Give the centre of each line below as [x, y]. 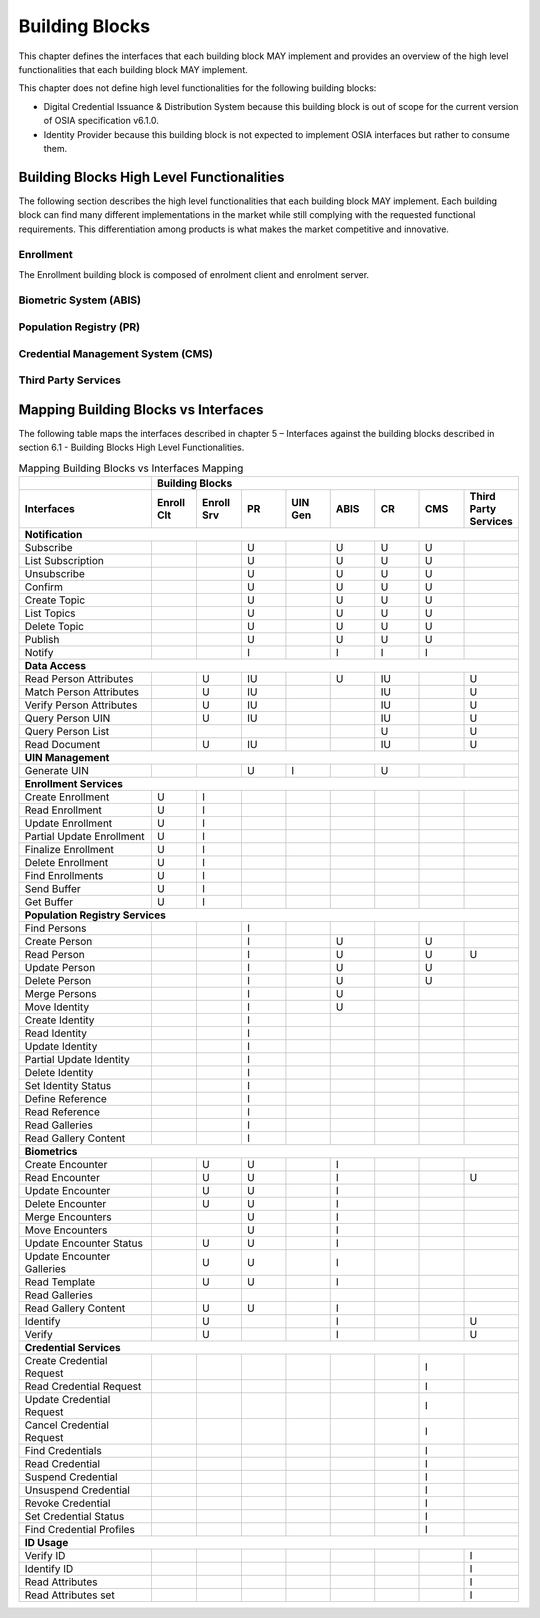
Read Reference [62, 1112]
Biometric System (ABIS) [80, 300]
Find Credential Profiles [79, 1530]
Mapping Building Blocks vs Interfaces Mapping [131, 468]
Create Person [58, 942]
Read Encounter [62, 1178]
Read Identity [56, 1033]
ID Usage [46, 1543]
